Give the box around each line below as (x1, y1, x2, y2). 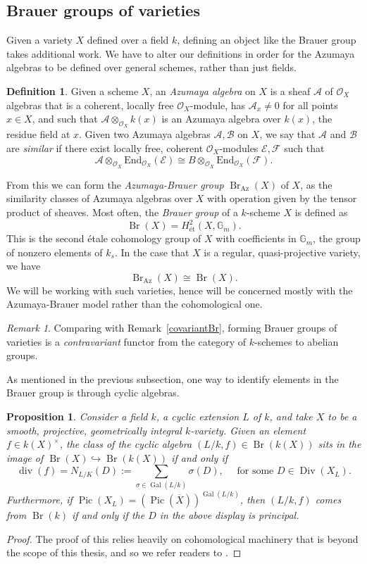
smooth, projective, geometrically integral (6, 422, 182, 437)
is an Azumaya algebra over (161, 111, 281, 126)
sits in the (318, 437, 361, 451)
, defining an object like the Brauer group (177, 32, 356, 47)
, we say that (259, 127, 316, 142)
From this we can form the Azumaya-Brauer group (6, 177, 224, 192)
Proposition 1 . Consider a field (6, 408, 148, 423)
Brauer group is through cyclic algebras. (6, 385, 180, 400)
